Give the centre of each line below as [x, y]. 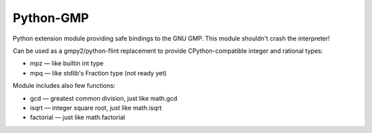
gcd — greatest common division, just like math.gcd [104, 98]
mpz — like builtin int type [67, 63]
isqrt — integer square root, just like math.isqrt [96, 108]
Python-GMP [51, 18]
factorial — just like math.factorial [77, 117]
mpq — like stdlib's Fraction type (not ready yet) [98, 73]
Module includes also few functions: [64, 86]
